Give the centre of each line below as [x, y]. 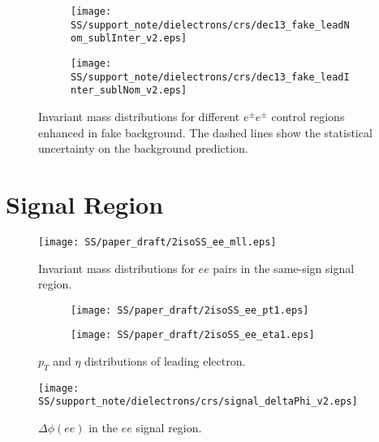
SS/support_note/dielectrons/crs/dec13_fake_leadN [210, 25]
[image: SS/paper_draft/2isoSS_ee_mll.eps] [157, 242]
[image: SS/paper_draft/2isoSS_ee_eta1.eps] [193, 335]
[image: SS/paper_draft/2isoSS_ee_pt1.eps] [190, 310]
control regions [308, 116]
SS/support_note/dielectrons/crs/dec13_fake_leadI [210, 77]
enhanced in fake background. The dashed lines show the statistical [205, 132]
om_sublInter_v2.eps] [129, 39]
